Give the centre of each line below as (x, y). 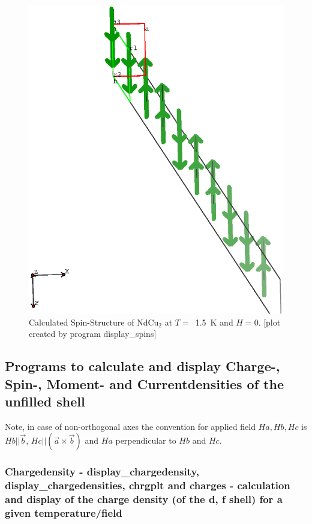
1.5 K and (214, 322)
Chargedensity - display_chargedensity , (102, 472)
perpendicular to (146, 440)
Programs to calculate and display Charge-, (142, 366)
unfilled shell (45, 401)
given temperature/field (64, 513)
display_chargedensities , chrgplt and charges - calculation (148, 485)
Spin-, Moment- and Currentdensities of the (144, 383)
